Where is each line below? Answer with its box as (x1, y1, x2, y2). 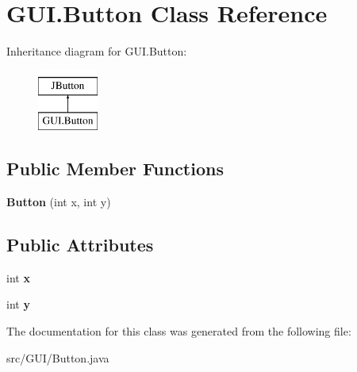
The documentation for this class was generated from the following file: (6, 323, 351, 339)
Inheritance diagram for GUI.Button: (6, 43, 187, 59)
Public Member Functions (6, 156, 224, 181)
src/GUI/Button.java (6, 349, 109, 366)
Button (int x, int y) (6, 194, 111, 210)
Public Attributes (6, 232, 154, 257)
